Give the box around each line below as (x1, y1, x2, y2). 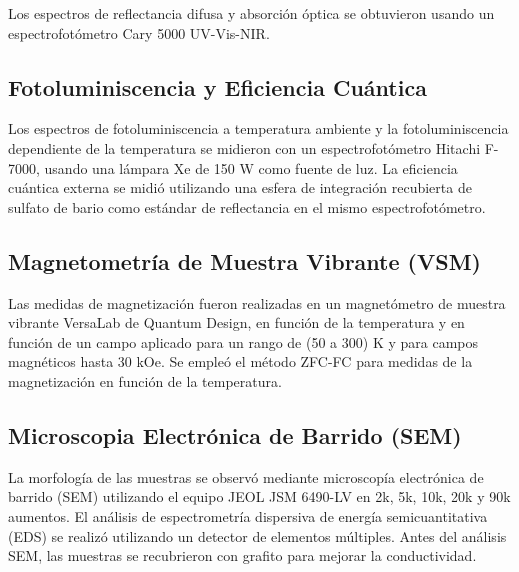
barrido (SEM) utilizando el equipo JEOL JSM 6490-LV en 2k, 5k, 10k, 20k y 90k (8, 486, 511, 507)
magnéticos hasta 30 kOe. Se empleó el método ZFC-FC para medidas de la (8, 351, 473, 372)
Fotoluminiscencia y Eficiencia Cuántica (8, 71, 427, 102)
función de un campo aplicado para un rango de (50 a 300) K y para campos (8, 331, 478, 352)
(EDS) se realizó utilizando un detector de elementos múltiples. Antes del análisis (8, 525, 507, 546)
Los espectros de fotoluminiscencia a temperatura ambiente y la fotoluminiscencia (8, 118, 509, 139)
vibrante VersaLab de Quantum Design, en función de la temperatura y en (8, 312, 465, 333)
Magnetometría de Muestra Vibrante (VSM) (8, 245, 481, 276)
